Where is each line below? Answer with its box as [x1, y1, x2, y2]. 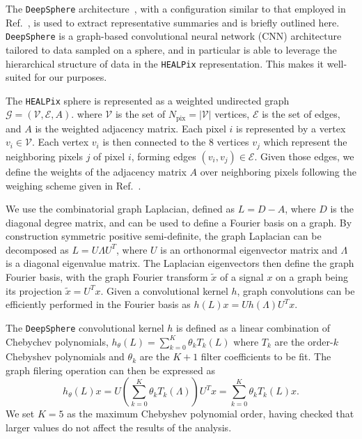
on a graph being [276, 270, 348, 284]
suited [6, 70, 31, 84]
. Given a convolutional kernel [100, 283, 228, 298]
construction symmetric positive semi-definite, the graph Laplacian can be [6, 229, 322, 243]
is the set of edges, [262, 107, 340, 121]
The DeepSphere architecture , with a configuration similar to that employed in [6, 1, 346, 15]
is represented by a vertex [236, 121, 346, 135]
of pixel [93, 148, 125, 163]
